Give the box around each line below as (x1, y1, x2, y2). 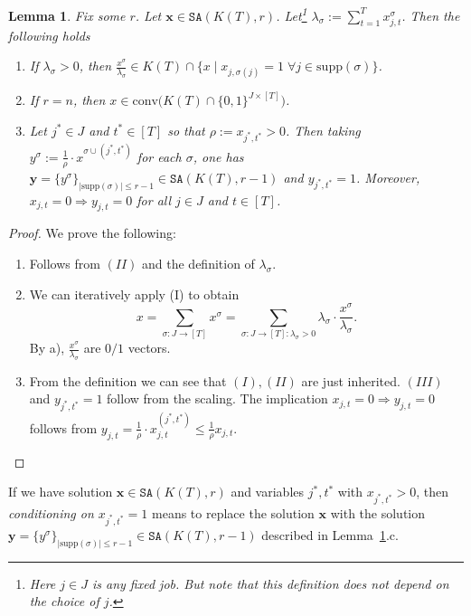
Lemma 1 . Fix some (8, 5, 126, 24)
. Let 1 (276, 4, 307, 24)
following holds (8, 25, 90, 44)
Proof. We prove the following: (8, 223, 176, 242)
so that (167, 120, 205, 139)
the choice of (29, 592, 99, 611)
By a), (29, 338, 65, 357)
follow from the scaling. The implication (107, 389, 328, 408)
